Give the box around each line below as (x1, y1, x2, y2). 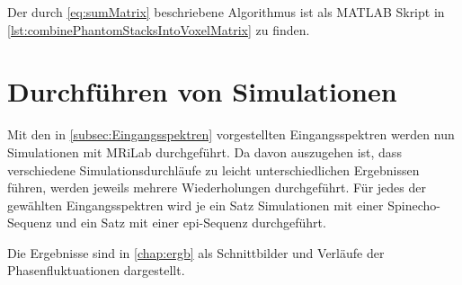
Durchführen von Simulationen (7, 73, 397, 110)
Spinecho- (387, 195, 440, 214)
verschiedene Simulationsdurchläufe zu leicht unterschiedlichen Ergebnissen (7, 160, 420, 179)
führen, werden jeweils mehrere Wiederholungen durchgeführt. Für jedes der (7, 178, 426, 197)
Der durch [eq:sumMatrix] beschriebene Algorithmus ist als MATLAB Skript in (7, 3, 445, 21)
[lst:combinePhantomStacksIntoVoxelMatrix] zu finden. (7, 20, 310, 39)
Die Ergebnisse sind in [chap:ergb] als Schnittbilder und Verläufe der (7, 243, 385, 262)
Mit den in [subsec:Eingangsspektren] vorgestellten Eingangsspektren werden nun (7, 125, 455, 144)
